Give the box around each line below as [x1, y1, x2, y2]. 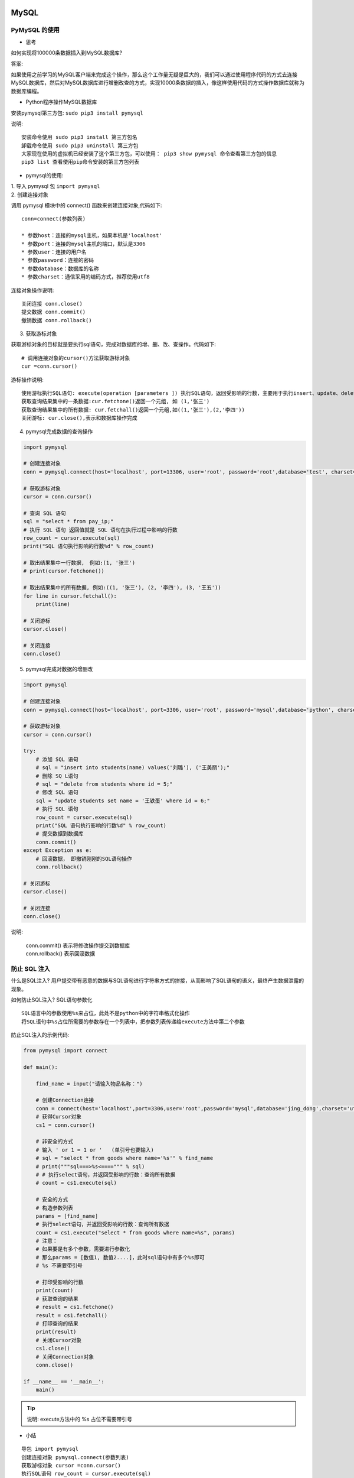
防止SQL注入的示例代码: [11, 1032, 70, 1039]
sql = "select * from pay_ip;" [23, 518, 114, 525]
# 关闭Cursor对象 [35, 1337, 82, 1343]
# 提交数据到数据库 [35, 831, 84, 837]
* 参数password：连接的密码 [21, 257, 94, 264]
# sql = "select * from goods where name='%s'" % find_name [35, 1155, 214, 1162]
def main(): [23, 1064, 58, 1070]
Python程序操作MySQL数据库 [25, 98, 97, 106]
